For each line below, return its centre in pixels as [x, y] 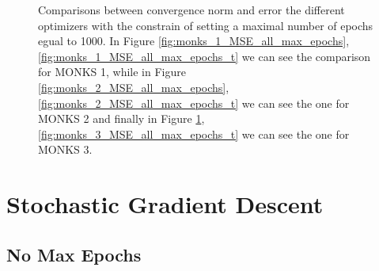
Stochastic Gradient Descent [165, 204]
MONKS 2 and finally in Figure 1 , [121, 118]
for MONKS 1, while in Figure [112, 72]
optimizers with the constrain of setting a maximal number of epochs [206, 25]
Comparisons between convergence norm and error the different [191, 10]
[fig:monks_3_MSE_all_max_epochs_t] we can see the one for [194, 134]
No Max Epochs [74, 254]
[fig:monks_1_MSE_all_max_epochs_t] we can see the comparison [205, 56]
